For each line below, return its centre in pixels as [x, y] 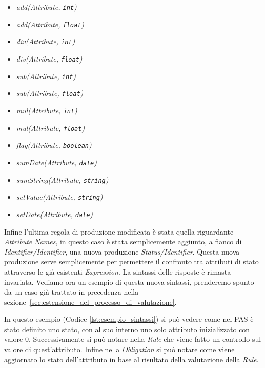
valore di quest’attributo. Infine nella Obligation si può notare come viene [119, 349]
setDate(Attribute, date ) [55, 214]
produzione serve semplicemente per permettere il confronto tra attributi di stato [131, 262]
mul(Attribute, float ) [50, 128]
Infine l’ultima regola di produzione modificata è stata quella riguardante [119, 231]
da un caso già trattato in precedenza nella [72, 292]
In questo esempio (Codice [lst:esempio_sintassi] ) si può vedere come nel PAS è [129, 319]
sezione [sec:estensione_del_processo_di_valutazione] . [90, 302]
